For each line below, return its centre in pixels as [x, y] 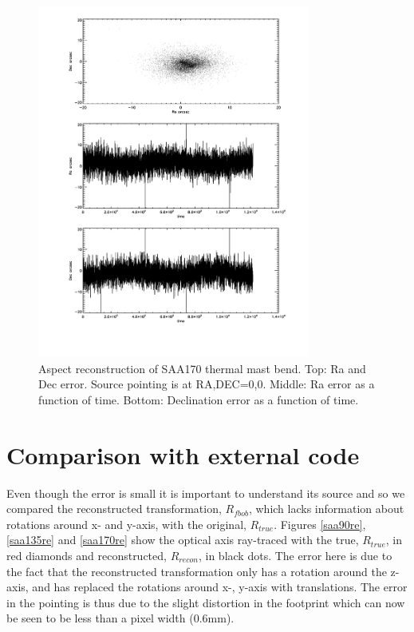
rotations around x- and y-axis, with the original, [126, 524]
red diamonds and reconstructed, [87, 555]
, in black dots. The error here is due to [295, 555]
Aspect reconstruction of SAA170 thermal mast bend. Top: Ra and [202, 368]
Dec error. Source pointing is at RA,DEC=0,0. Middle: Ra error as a [207, 384]
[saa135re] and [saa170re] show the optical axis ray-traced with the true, [183, 540]
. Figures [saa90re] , [320, 524]
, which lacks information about [326, 509]
